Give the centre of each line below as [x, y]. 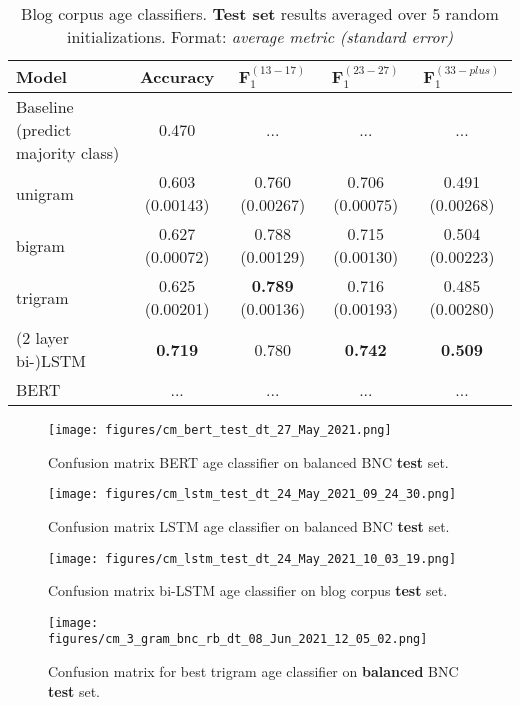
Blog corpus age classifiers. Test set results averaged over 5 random [260, 13]
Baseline [45, 106]
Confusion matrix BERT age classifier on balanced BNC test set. [248, 461]
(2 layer [42, 337]
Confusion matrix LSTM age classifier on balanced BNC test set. [249, 525]
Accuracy [177, 76]
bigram [40, 245]
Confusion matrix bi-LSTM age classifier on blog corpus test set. [248, 590]
